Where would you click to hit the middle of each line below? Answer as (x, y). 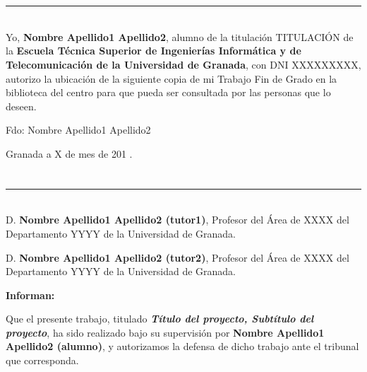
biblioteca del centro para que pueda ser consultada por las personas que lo (168, 92)
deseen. (21, 106)
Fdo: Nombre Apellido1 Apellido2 (78, 130)
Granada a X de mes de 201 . (69, 153)
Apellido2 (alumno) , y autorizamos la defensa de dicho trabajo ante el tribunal (182, 346)
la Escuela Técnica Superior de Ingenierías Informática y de (154, 51)
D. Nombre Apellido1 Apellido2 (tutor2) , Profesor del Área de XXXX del (178, 257)
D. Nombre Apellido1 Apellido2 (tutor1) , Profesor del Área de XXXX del (178, 220)
